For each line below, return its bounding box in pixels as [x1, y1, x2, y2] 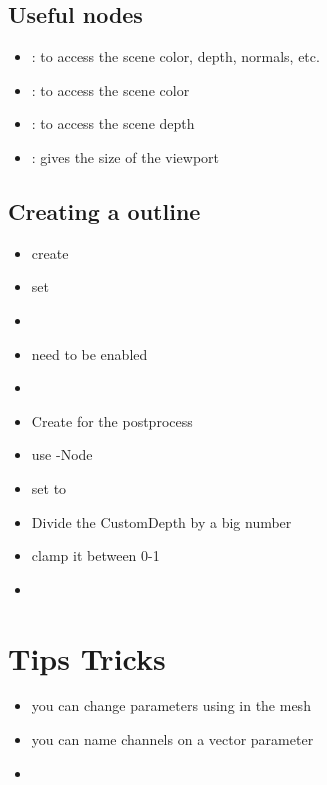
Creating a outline [8, 195, 201, 226]
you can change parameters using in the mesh [31, 695, 311, 716]
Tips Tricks [8, 637, 166, 678]
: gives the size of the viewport [31, 146, 220, 167]
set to [31, 477, 67, 498]
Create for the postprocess [31, 410, 193, 431]
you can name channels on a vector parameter [31, 729, 314, 750]
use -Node [31, 444, 93, 465]
